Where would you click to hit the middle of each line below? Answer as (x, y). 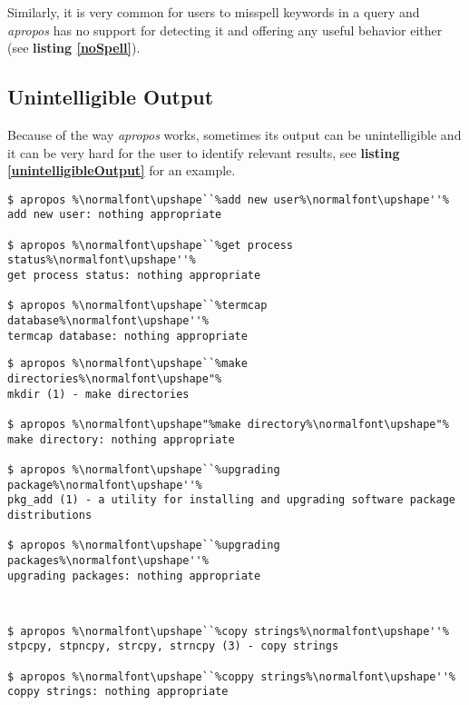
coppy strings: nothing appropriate (118, 692)
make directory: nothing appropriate (121, 439)
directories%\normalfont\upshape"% (115, 378)
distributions (50, 515)
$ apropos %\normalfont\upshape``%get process (150, 245)
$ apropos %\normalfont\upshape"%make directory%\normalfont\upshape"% (228, 424)
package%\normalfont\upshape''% (105, 485)
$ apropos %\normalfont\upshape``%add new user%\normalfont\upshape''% (228, 199)
